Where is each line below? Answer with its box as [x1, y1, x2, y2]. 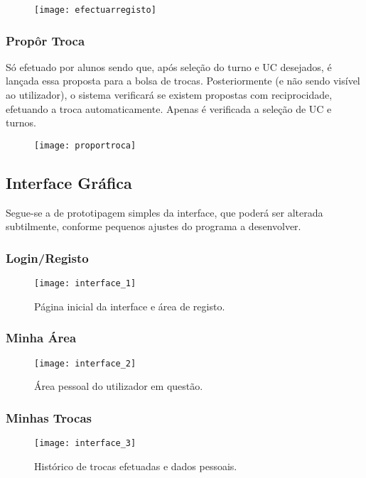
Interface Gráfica [6, 171, 132, 193]
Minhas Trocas [6, 408, 92, 426]
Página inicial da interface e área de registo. [34, 298, 225, 313]
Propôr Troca [6, 31, 85, 49]
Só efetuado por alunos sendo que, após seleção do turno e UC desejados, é [6, 59, 332, 74]
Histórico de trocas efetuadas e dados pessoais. [34, 458, 237, 473]
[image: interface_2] [34, 358, 136, 369]
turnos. [6, 115, 36, 130]
